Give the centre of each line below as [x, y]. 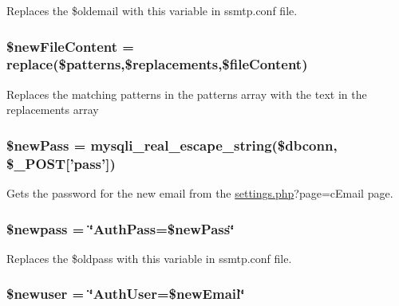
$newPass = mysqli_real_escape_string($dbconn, [172, 145]
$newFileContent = [70, 46]
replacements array [53, 110]
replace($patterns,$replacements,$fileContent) [157, 64]
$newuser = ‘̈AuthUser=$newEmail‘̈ [126, 294]
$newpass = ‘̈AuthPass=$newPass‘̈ [120, 228]
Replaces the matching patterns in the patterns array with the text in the [187, 94]
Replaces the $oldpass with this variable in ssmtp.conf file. [149, 258]
